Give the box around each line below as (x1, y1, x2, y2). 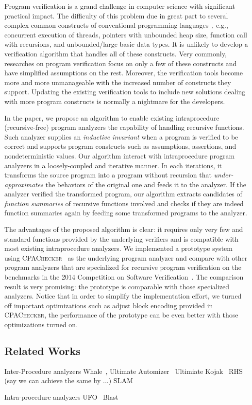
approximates (4, 179, 44, 189)
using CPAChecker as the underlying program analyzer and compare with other (4, 252, 248, 263)
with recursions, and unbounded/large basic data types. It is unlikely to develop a (4, 39, 248, 49)
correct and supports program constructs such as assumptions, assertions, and (4, 141, 236, 151)
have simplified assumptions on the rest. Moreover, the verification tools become (4, 68, 243, 78)
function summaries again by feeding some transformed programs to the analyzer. (4, 208, 247, 218)
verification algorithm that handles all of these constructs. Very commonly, (4, 48, 227, 58)
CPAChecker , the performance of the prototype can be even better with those (4, 310, 238, 320)
